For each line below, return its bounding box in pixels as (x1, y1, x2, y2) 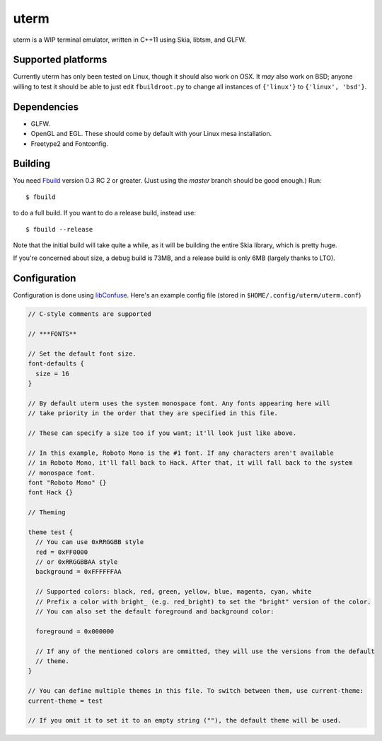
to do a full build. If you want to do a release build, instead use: (13, 209, 196, 217)
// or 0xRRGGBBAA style (35, 558, 118, 566)
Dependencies (13, 101, 79, 113)
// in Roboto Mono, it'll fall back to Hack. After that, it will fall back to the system (28, 459, 353, 467)
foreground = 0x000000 (35, 627, 115, 635)
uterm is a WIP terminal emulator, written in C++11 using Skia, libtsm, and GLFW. (13, 35, 247, 44)
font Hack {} (28, 489, 74, 497)
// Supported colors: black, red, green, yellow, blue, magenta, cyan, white (35, 588, 312, 596)
